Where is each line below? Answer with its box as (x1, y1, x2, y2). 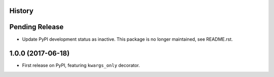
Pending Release (9, 23, 64, 31)
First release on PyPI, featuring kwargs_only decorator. (22, 62, 140, 68)
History (9, 7, 34, 15)
